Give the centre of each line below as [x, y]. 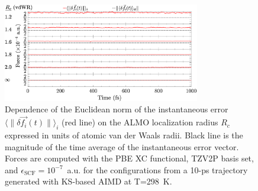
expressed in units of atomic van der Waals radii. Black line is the [124, 135]
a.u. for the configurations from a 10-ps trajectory [157, 169]
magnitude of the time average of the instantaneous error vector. [122, 146]
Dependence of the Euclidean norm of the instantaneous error [117, 109]
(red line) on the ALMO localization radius [140, 122]
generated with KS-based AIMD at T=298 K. [88, 181]
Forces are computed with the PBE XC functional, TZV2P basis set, [129, 158]
